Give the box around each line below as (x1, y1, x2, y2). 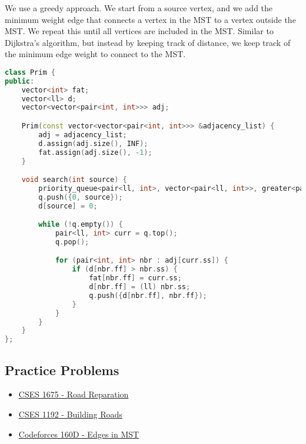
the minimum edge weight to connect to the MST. (5, 48, 186, 60)
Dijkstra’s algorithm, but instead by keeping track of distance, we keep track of (5, 36, 291, 48)
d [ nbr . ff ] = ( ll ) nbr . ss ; (89, 283, 191, 291)
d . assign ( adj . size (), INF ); (38, 139, 148, 148)
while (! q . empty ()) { (38, 220, 123, 229)
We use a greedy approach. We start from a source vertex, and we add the (5, 2, 273, 14)
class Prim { (5, 68, 55, 77)
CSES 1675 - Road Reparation (18, 388, 129, 400)
